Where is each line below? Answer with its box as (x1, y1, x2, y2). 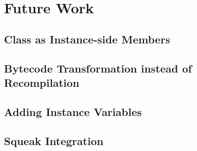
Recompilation (4, 75, 80, 90)
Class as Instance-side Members (4, 31, 170, 46)
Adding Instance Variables (4, 104, 142, 119)
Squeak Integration (4, 133, 103, 148)
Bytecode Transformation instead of (4, 60, 192, 75)
